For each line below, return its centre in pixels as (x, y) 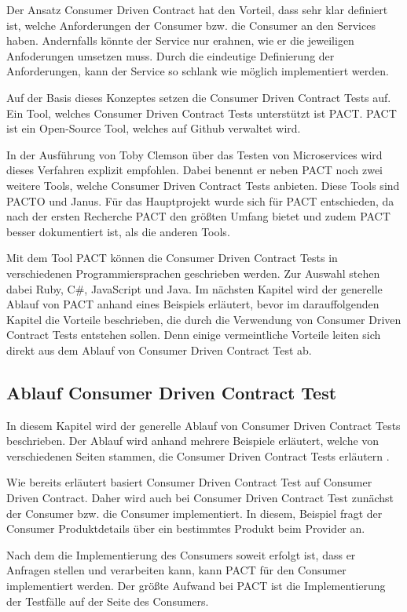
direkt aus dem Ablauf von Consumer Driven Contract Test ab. (159, 350)
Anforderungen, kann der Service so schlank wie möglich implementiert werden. (198, 71)
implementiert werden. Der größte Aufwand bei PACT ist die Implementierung (196, 586)
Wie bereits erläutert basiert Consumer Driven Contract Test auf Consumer (189, 482)
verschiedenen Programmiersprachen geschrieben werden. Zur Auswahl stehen (193, 273)
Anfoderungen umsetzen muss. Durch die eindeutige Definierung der (170, 55)
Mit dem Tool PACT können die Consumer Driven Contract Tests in (172, 258)
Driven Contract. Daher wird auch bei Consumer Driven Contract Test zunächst (200, 498)
